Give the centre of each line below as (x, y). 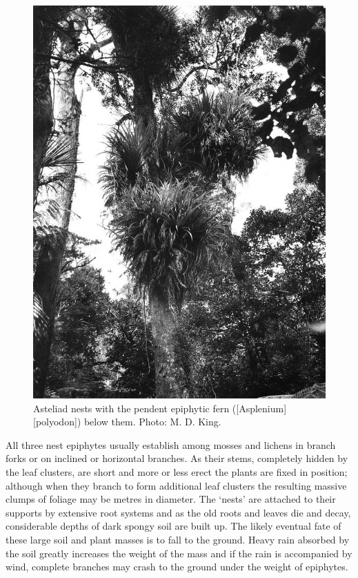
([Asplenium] (259, 408)
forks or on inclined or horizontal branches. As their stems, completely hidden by (177, 458)
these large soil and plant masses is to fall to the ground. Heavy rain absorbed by (178, 539)
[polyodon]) (57, 422)
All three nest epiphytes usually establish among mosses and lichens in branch (171, 444)
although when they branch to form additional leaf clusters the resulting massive (176, 485)
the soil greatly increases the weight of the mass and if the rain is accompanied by (179, 553)
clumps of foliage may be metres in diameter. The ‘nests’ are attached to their (171, 499)
